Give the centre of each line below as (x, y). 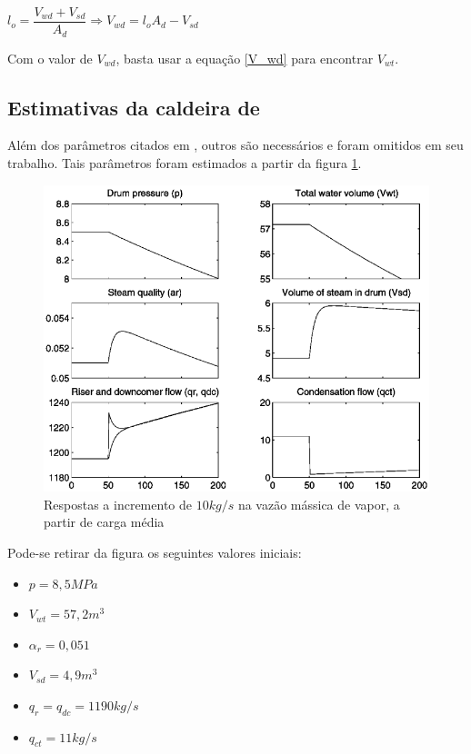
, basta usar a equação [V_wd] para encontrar (245, 58)
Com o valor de (50, 58)
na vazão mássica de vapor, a (319, 504)
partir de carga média (104, 522)
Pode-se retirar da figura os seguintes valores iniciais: (155, 552)
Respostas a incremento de (118, 504)
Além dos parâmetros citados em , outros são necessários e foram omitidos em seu (235, 145)
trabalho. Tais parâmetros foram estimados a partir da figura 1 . (185, 162)
